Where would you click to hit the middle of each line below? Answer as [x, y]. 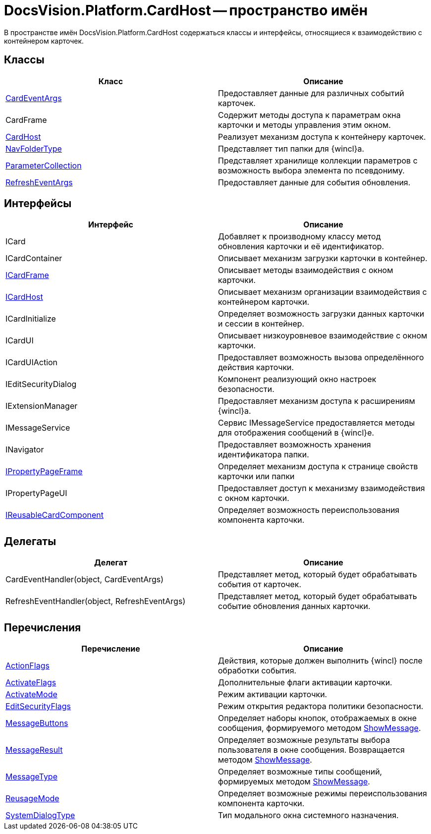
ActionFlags [27, 666]
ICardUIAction [32, 362]
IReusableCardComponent [54, 515]
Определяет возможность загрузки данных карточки [321, 314]
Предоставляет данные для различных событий [311, 93]
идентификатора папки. [264, 455]
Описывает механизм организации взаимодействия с [323, 292]
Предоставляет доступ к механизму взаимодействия [322, 488]
